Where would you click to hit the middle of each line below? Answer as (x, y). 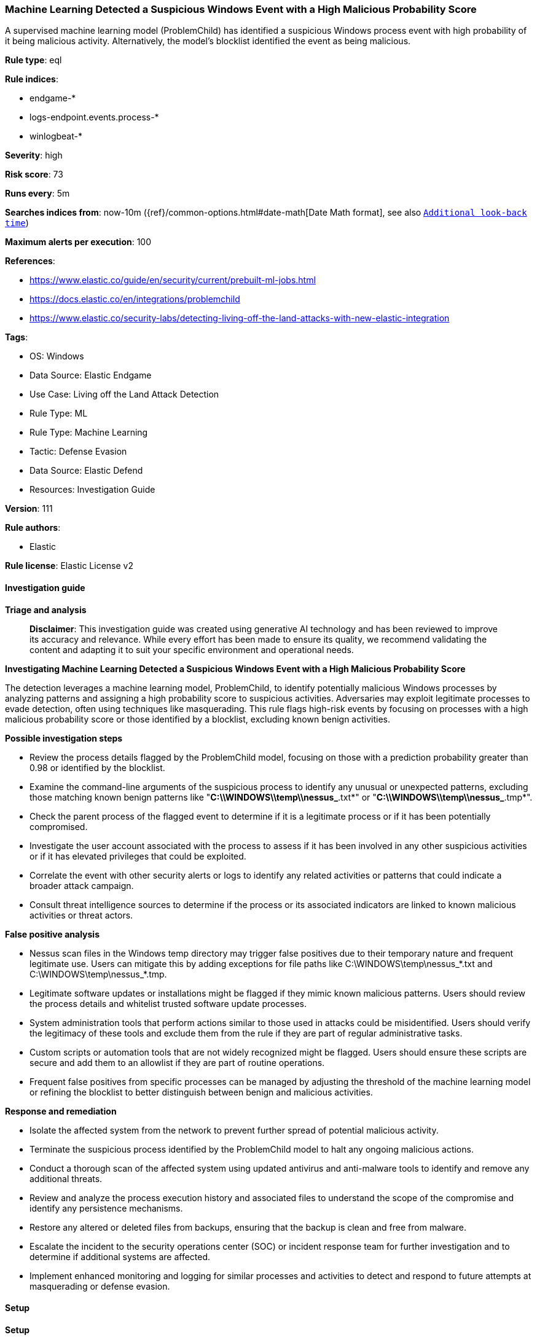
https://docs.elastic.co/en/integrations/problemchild (135, 299)
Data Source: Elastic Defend (86, 471)
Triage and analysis (46, 609)
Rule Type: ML (59, 413)
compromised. (59, 826)
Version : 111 (29, 509)
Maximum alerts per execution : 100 (78, 242)
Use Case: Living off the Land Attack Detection (124, 394)
